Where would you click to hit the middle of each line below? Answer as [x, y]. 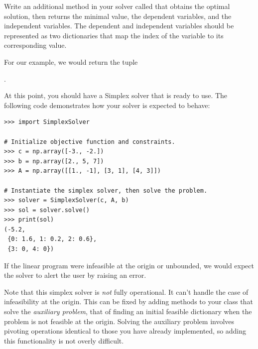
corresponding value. [35, 45]
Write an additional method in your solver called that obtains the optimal [117, 6]
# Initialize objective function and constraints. [90, 142]
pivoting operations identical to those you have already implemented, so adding [125, 331]
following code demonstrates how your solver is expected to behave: [107, 105]
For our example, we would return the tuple [71, 61]
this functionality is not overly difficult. [64, 340]
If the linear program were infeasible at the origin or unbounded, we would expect [129, 265]
